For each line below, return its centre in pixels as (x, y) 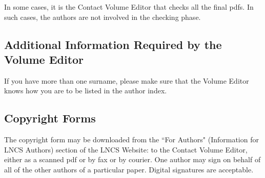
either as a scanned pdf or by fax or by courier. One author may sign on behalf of (132, 159)
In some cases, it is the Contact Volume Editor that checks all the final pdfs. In (129, 7)
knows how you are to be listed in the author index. (86, 91)
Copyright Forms (50, 118)
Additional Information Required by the (113, 44)
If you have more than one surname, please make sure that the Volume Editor (127, 80)
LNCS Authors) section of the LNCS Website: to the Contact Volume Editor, (126, 149)
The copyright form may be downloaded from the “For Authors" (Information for (131, 139)
